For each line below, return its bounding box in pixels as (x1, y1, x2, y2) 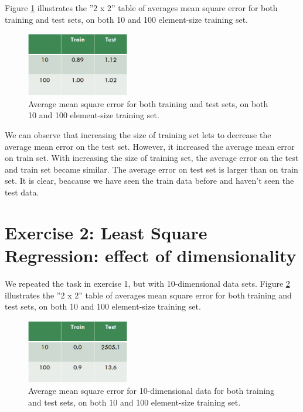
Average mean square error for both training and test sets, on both (28, 97, 268, 109)
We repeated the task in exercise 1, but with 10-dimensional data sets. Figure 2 (5, 277, 290, 289)
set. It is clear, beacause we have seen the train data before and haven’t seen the (5, 174, 294, 187)
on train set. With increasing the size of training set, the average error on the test (5, 152, 299, 164)
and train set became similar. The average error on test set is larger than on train (5, 163, 298, 175)
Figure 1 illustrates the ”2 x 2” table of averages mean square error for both (5, 2, 278, 13)
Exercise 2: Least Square (5, 220, 207, 244)
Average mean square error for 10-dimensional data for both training (28, 384, 275, 397)
